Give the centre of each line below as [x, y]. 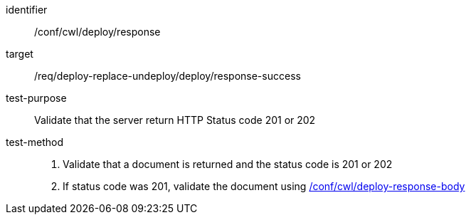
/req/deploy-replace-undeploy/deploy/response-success [168, 76]
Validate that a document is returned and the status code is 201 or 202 [228, 164]
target [20, 54]
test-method [35, 142]
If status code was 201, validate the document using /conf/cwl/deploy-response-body [264, 186]
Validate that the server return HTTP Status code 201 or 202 [175, 120]
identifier [27, 10]
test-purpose [36, 98]
